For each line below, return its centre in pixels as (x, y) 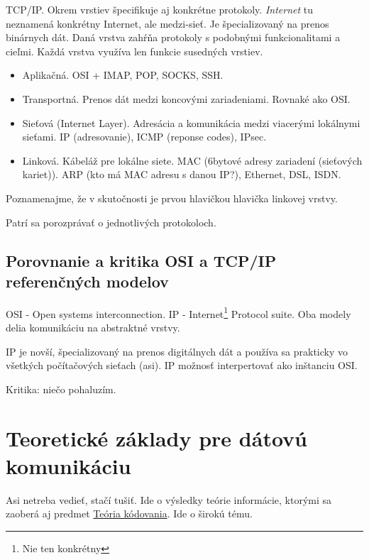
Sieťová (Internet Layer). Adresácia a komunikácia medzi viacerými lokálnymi (191, 122)
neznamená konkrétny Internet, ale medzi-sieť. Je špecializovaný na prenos (167, 23)
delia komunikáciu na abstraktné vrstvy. (93, 327)
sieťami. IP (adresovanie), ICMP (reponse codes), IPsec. (144, 137)
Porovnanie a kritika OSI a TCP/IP (141, 260)
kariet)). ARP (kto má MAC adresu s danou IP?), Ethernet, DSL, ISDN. (182, 174)
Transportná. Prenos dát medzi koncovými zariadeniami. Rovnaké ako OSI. (186, 98)
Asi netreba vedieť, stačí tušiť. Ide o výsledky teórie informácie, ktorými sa (169, 499)
